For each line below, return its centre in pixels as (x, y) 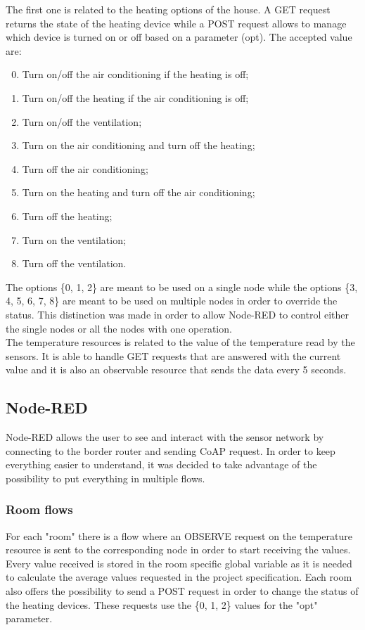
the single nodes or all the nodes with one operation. (119, 328)
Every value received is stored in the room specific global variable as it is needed (179, 563)
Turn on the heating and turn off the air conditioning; (139, 192)
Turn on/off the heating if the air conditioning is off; (135, 97)
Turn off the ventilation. (74, 263)
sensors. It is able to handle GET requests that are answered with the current (173, 355)
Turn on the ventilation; (74, 239)
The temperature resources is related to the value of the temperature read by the (180, 342)
